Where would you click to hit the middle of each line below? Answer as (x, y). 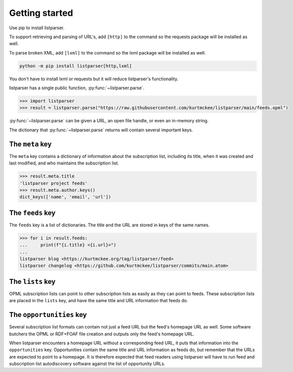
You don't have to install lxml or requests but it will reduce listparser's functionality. (94, 79)
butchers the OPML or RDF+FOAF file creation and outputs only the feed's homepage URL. (102, 334)
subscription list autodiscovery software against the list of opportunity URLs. (87, 364)
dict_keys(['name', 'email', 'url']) (65, 197)
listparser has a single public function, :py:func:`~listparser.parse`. (77, 88)
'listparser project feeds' (53, 183)
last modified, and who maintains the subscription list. (64, 163)
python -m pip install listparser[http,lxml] (76, 66)
